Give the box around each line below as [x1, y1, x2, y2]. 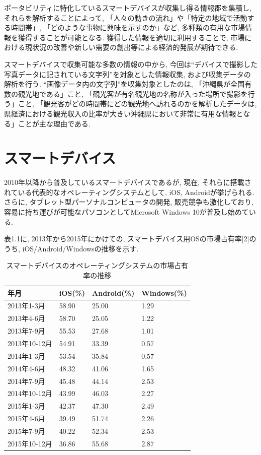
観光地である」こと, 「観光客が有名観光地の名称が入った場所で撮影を [18, 88, 248, 99]
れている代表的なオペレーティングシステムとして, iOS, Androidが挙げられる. [4, 186, 254, 197]
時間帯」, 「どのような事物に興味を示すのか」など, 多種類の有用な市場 [11, 22, 245, 33]
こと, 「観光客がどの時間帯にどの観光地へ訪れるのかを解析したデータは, [18, 98, 257, 109]
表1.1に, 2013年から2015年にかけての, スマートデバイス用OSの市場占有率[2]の [4, 233, 256, 244]
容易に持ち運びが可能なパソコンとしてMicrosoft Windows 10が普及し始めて [4, 207, 249, 217]
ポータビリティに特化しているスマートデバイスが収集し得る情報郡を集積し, [4, 3, 251, 13]
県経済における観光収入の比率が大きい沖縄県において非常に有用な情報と [4, 108, 243, 118]
